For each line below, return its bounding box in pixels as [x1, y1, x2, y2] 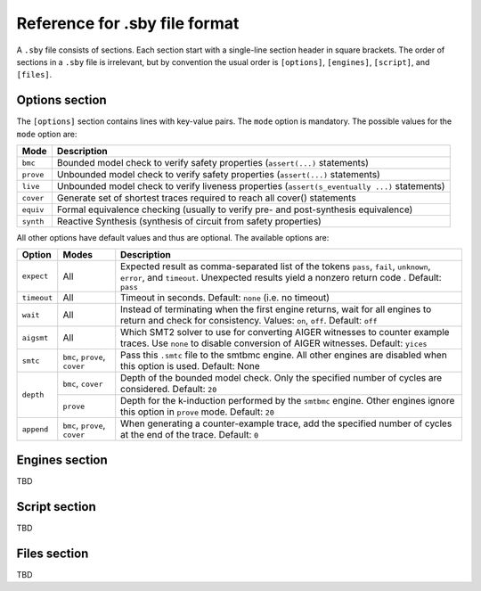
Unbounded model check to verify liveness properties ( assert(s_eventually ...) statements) [56, 180, 445, 193]
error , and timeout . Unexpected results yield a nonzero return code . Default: [120, 272, 442, 284]
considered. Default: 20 [120, 383, 217, 396]
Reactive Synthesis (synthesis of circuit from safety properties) [56, 215, 322, 227]
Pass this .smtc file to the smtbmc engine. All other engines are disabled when [120, 349, 447, 361]
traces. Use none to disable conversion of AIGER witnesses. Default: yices [120, 337, 428, 349]
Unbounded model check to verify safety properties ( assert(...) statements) [56, 168, 380, 181]
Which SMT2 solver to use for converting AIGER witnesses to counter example [120, 326, 450, 339]
